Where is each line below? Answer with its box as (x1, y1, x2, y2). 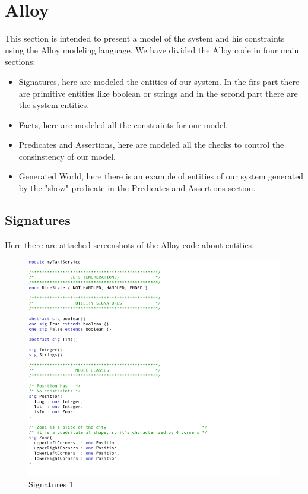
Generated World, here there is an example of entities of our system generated (18, 170, 304, 182)
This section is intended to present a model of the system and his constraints (5, 32, 285, 45)
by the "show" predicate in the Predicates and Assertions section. (18, 182, 256, 194)
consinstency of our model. (18, 150, 116, 162)
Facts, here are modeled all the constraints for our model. (18, 118, 228, 131)
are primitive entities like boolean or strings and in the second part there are (18, 87, 298, 99)
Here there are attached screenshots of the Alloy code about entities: (5, 238, 255, 251)
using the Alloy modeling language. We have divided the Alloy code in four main (5, 43, 299, 56)
